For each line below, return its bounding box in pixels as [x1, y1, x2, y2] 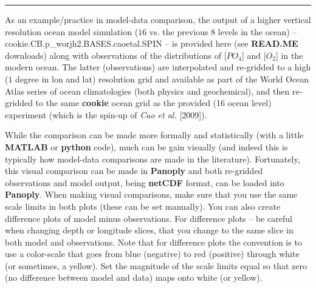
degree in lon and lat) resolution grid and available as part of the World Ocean [15, 72, 309, 85]
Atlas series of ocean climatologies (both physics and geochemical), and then [5, 84, 290, 97]
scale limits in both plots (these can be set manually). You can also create [5, 199, 281, 212]
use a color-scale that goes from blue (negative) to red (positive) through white [5, 247, 300, 260]
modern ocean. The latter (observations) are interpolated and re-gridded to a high [5, 61, 311, 73]
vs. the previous [149, 25, 208, 38]
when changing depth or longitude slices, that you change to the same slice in [5, 224, 294, 236]
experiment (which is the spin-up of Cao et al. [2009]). [5, 108, 207, 121]
